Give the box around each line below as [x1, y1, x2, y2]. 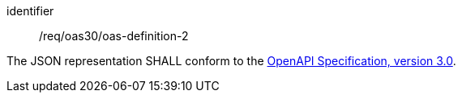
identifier [6, 4, 54, 18]
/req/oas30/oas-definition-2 [39, 29, 189, 43]
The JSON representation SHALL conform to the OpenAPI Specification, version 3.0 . [6, 54, 456, 68]
